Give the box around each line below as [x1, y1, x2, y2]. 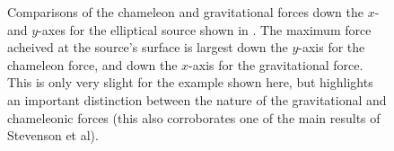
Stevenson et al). [7, 126, 99, 145]
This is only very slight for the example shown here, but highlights [7, 73, 373, 92]
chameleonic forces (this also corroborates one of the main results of [7, 108, 381, 127]
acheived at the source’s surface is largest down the [7, 38, 288, 57]
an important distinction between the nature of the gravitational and [7, 90, 387, 109]
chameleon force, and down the [7, 55, 178, 74]
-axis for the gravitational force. [188, 55, 363, 74]
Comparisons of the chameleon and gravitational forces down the [7, 3, 364, 21]
